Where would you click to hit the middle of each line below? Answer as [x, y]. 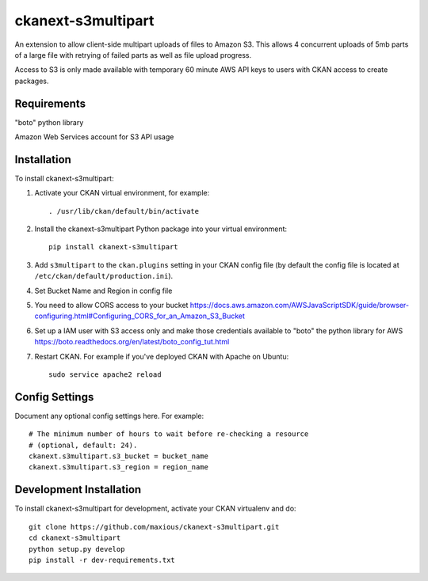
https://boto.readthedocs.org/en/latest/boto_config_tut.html [132, 342]
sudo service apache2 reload [105, 375]
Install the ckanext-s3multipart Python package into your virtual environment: [161, 229]
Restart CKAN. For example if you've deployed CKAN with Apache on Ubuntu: [162, 356]
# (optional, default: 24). [83, 445]
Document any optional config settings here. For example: [109, 416]
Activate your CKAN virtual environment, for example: [122, 193]
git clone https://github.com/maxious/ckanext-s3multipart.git [154, 527]
